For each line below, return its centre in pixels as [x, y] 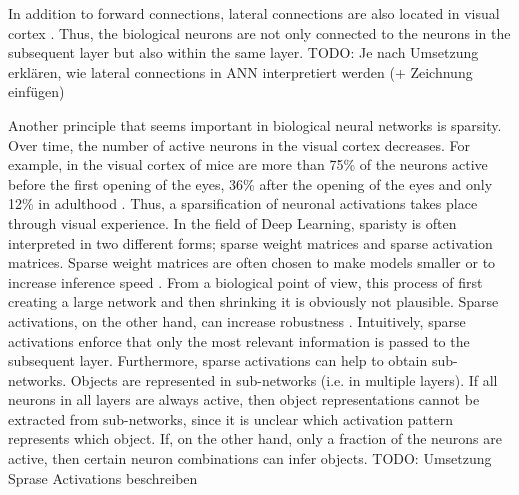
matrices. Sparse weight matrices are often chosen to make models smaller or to [252, 262]
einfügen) [36, 91]
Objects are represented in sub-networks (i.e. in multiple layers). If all [284, 379]
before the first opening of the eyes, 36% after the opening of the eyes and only [250, 183]
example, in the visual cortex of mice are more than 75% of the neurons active [248, 164]
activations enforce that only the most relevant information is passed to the [239, 340]
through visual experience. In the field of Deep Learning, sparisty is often [232, 222]
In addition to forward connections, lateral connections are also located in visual [254, 13]
